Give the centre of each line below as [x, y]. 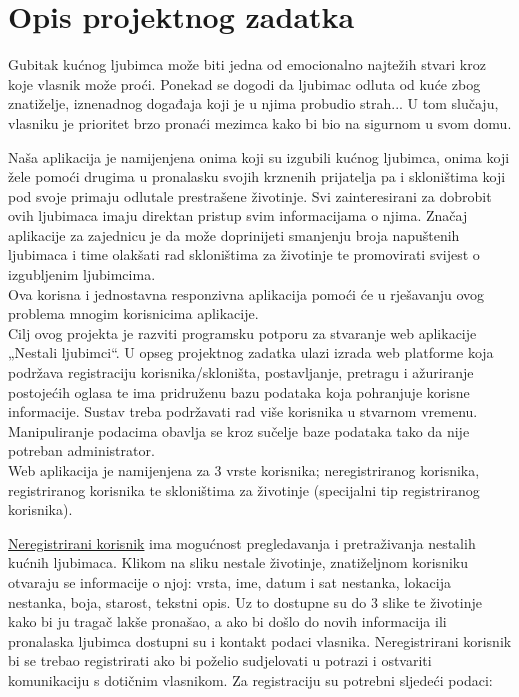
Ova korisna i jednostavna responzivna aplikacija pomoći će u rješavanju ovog [246, 293]
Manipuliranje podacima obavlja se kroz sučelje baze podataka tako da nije [239, 430]
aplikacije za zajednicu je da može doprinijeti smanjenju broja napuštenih [234, 234]
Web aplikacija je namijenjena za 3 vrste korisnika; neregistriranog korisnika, [244, 470]
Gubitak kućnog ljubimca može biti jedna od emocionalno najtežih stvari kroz [247, 64]
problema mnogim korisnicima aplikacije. [133, 313]
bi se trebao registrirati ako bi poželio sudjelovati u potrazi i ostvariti [220, 660]
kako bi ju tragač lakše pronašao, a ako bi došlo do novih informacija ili [227, 621]
